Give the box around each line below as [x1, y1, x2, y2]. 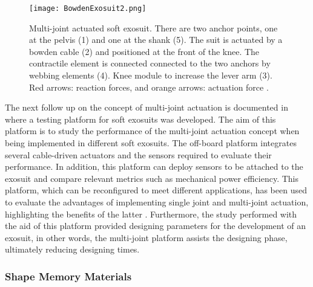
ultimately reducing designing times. [5, 243, 140, 256]
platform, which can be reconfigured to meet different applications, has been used [5, 184, 307, 196]
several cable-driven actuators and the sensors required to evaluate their [5, 148, 272, 161]
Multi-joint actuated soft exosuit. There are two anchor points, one [29, 21, 278, 34]
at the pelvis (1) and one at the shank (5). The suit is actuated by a [29, 33, 283, 46]
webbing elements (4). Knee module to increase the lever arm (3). [29, 69, 272, 82]
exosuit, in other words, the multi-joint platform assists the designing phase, [5, 231, 288, 243]
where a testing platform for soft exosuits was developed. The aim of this [5, 112, 276, 125]
